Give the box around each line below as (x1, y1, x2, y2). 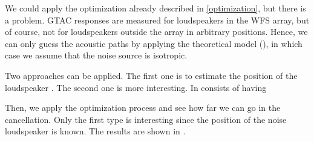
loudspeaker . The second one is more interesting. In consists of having (5, 81, 267, 93)
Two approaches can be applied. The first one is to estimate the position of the (5, 69, 298, 81)
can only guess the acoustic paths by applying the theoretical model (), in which (5, 37, 303, 49)
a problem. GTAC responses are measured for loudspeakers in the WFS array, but (5, 13, 310, 26)
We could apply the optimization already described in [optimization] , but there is (5, 2, 306, 14)
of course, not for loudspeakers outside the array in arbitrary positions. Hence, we (5, 25, 308, 38)
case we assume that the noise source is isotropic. (5, 49, 188, 61)
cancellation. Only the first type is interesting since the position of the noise (5, 113, 287, 125)
